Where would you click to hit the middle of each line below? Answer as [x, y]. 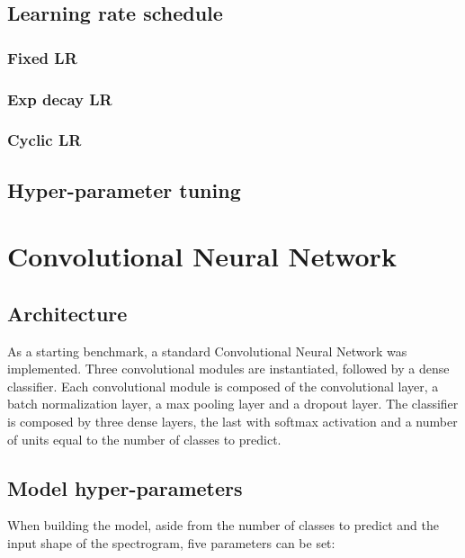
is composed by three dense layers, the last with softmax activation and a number [232, 422]
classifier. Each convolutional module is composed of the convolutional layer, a [223, 386]
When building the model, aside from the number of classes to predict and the [223, 525]
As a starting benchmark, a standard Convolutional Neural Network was [207, 351]
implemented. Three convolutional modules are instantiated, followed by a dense [228, 369]
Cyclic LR [45, 140]
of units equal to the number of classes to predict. [144, 439]
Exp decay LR [60, 99]
